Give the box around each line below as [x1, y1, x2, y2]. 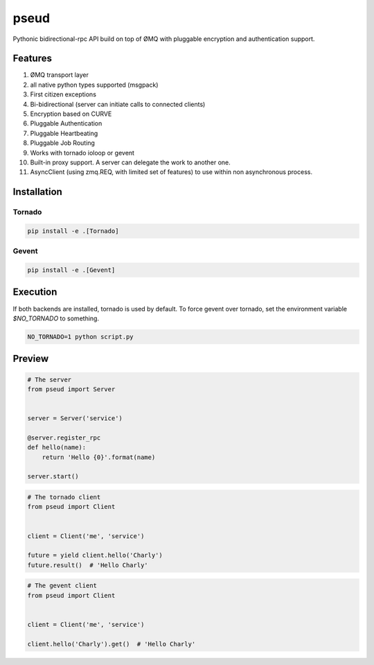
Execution [12, 286, 57, 298]
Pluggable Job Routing [30, 139, 95, 147]
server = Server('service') [27, 415, 123, 422]
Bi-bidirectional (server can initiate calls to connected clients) [30, 100, 206, 108]
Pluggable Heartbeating [30, 129, 98, 137]
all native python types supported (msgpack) [30, 80, 159, 89]
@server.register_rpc [27, 433, 101, 442]
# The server [27, 375, 72, 383]
